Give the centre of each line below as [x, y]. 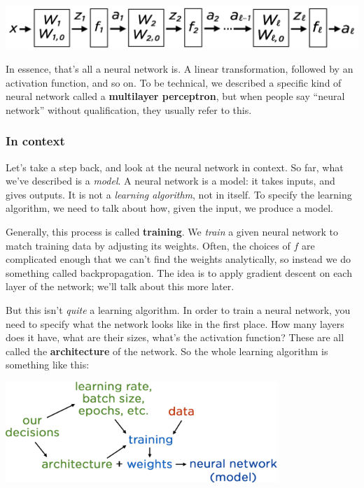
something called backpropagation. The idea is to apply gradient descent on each [179, 272]
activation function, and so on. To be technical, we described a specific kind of [174, 82]
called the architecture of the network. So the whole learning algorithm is [167, 351]
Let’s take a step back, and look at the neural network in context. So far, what [175, 167]
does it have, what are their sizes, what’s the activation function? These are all [175, 337]
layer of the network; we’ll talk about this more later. [120, 286]
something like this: [48, 365]
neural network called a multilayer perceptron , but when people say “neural [175, 96]
